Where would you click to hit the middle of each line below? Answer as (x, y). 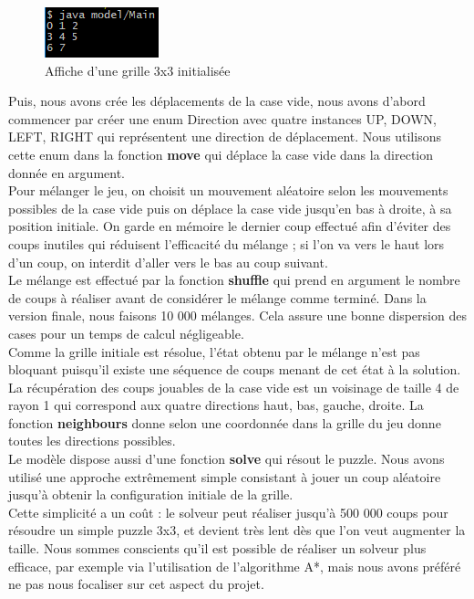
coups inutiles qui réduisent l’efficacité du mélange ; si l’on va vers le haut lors (227, 243)
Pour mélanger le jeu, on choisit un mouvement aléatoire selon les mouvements (228, 190)
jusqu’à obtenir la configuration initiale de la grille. (151, 494)
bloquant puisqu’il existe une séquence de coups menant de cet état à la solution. (235, 369)
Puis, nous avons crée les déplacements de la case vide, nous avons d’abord (217, 101)
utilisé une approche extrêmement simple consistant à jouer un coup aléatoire (225, 476)
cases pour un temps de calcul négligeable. (126, 333)
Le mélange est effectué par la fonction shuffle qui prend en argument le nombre (234, 280)
